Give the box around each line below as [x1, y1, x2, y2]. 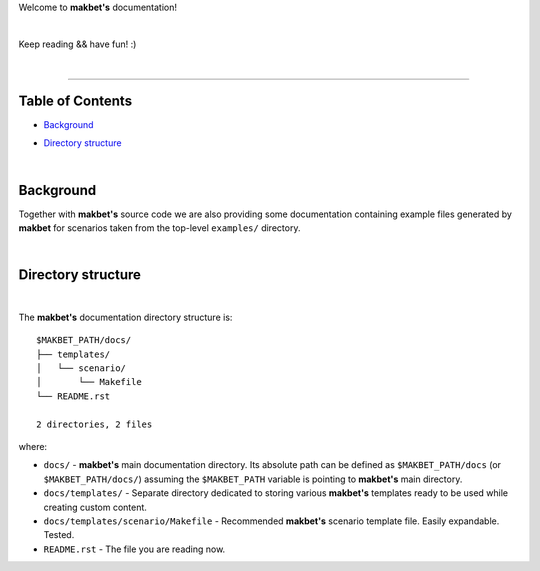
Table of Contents [18, 92, 133, 109]
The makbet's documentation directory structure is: [18, 311, 233, 323]
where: [18, 440, 48, 452]
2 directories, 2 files [36, 418, 153, 430]
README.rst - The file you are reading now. [43, 543, 226, 555]
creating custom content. [43, 501, 147, 513]
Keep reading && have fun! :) [18, 38, 137, 50]
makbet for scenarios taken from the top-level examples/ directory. [18, 222, 301, 234]
